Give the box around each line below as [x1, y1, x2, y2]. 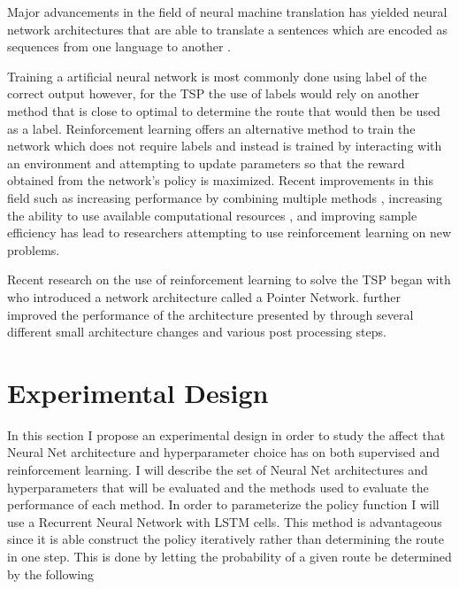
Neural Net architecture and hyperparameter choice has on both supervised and [7, 443, 440, 461]
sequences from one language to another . [7, 37, 232, 56]
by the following [7, 564, 95, 583]
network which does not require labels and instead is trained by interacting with [7, 136, 442, 155]
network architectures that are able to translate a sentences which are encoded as [7, 19, 448, 38]
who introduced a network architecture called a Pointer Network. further [7, 287, 402, 306]
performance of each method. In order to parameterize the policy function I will [7, 495, 440, 514]
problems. [7, 240, 60, 259]
